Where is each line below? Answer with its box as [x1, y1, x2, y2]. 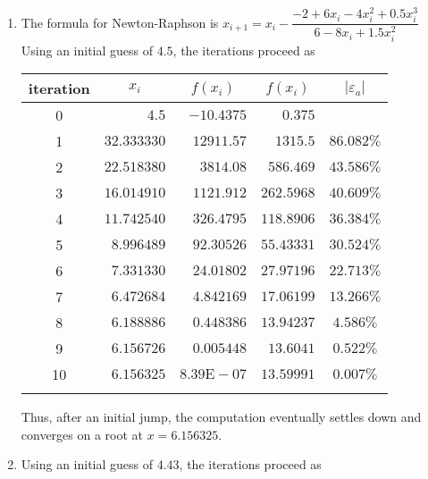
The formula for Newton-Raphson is [21, 13, 219, 31]
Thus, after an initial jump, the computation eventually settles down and [21, 408, 422, 426]
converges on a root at [21, 424, 144, 443]
